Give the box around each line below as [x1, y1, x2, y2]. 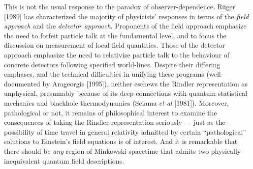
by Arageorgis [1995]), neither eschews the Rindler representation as [42, 78, 248, 88]
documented [4, 78, 40, 88]
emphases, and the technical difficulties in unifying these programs [4, 69, 204, 79]
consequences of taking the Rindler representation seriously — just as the [4, 117, 225, 127]
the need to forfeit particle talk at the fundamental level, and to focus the [4, 30, 226, 40]
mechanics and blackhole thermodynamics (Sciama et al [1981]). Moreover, [4, 97, 229, 108]
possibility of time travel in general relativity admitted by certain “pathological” [4, 126, 246, 137]
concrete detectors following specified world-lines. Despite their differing [4, 59, 221, 69]
